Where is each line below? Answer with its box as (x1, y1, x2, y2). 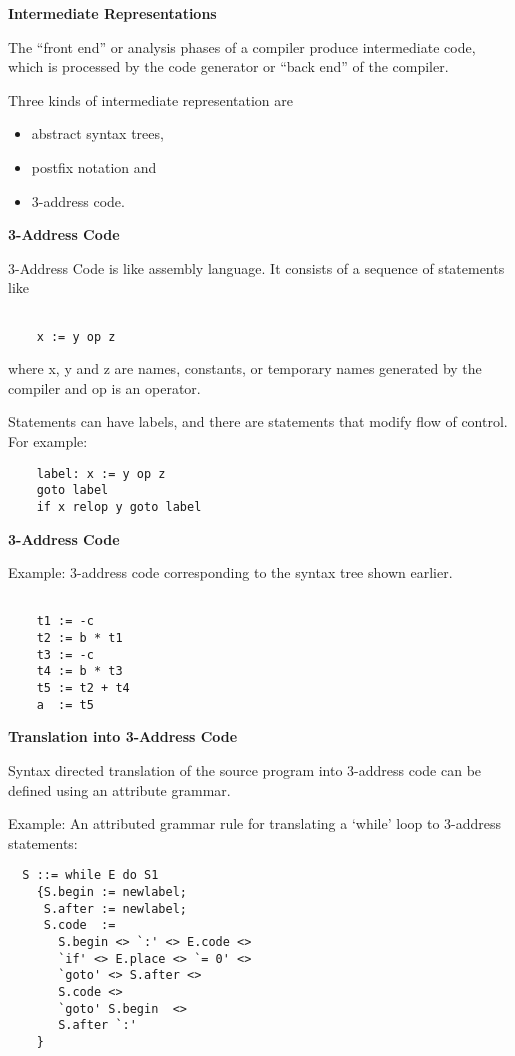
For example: (8, 431, 88, 452)
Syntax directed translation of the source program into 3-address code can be (8, 759, 482, 780)
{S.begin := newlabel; (36, 885, 187, 899)
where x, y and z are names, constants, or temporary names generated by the (8, 358, 482, 379)
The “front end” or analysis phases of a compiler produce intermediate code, (8, 36, 476, 57)
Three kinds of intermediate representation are (8, 89, 294, 110)
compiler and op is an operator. (8, 377, 201, 398)
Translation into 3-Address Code (8, 726, 238, 747)
